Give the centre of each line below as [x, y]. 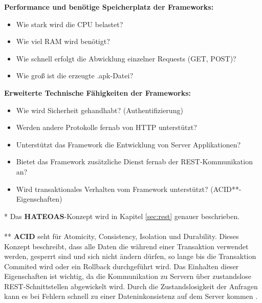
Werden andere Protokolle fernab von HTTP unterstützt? [106, 127]
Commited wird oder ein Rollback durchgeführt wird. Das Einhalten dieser [122, 266]
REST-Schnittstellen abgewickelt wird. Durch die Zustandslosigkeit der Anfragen [131, 286]
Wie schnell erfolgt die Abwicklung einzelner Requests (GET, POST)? [126, 58]
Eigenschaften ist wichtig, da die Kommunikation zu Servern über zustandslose [128, 276]
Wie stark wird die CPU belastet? [70, 24]
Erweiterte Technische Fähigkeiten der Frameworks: [98, 92]
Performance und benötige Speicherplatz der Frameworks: [109, 7]
